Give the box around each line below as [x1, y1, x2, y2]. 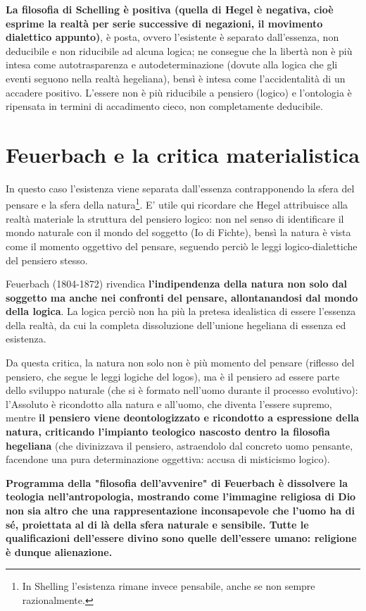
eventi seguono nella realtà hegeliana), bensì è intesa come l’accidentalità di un [6, 70, 346, 85]
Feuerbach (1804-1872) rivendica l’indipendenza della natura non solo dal [6, 276, 348, 291]
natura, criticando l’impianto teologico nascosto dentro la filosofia [6, 424, 330, 439]
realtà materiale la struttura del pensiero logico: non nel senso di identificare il [6, 211, 344, 226]
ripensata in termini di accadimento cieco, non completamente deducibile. [6, 99, 323, 113]
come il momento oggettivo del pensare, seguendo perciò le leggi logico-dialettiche [6, 238, 358, 253]
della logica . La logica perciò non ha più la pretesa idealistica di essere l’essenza [6, 304, 356, 319]
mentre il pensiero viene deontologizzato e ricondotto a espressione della [6, 410, 360, 425]
